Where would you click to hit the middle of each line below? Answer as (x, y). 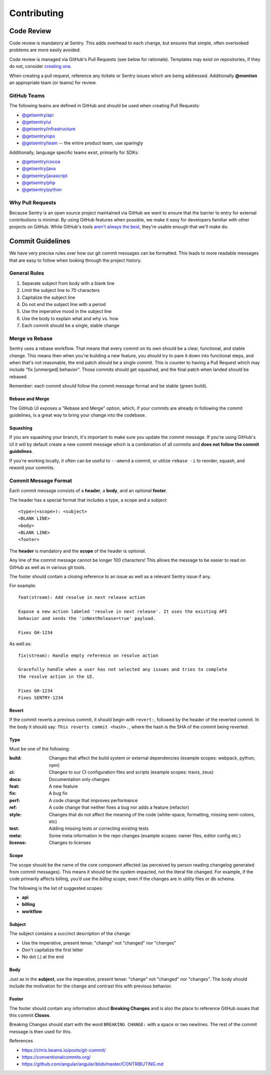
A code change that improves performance (93, 800)
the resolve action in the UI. (57, 676)
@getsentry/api (38, 115)
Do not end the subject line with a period (64, 304)
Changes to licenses (70, 842)
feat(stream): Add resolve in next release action (82, 597)
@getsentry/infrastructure (49, 129)
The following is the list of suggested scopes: (56, 888)
